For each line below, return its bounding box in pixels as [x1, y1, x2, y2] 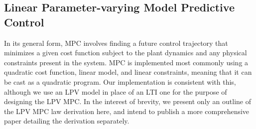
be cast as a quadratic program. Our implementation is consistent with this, [4, 76, 236, 87]
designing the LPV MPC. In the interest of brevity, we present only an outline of [4, 96, 252, 107]
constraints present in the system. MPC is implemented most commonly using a [4, 57, 249, 67]
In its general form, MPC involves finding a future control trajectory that [4, 37, 228, 48]
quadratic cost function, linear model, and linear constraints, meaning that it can [4, 67, 252, 77]
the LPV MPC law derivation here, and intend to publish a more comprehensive [4, 106, 250, 116]
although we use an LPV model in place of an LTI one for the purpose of [4, 86, 227, 97]
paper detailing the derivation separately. [4, 116, 129, 126]
